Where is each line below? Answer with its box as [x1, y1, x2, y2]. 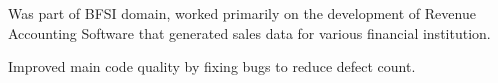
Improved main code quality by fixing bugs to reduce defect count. [8, 56, 416, 77]
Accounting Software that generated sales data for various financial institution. [8, 22, 491, 43]
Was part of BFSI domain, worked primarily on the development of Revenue [8, 3, 476, 23]
